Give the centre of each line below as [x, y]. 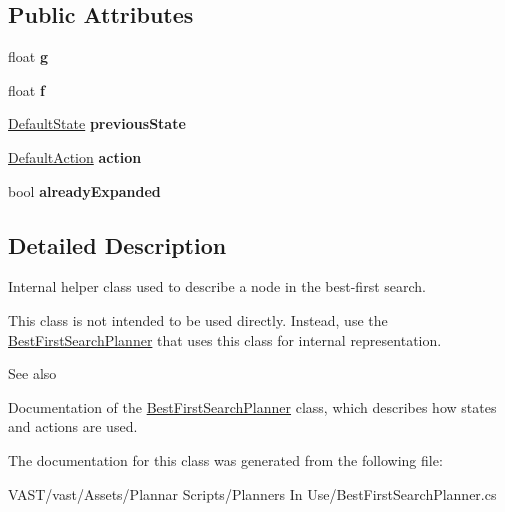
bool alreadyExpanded [84, 190]
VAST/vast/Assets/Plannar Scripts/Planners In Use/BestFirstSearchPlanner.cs [252, 493]
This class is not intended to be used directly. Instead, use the [198, 319]
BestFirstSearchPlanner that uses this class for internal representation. [225, 339]
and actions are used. [73, 426]
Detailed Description [117, 244]
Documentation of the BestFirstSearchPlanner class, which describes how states [252, 406]
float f [26, 89]
